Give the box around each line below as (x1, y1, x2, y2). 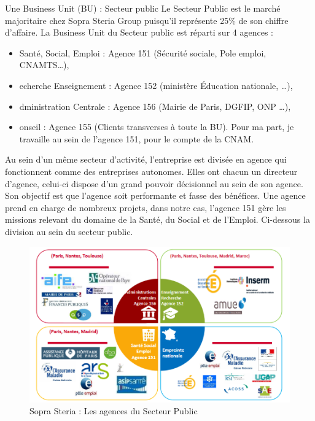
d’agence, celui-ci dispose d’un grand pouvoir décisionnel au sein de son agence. (5, 177, 303, 190)
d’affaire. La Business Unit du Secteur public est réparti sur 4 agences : (5, 26, 273, 39)
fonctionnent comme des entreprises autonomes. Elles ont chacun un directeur (5, 164, 298, 177)
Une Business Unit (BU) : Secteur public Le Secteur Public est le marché (5, 2, 281, 14)
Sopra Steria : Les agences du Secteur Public (29, 404, 198, 417)
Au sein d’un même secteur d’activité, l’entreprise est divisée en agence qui (5, 153, 287, 166)
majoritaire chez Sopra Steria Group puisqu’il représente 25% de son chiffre (5, 14, 289, 26)
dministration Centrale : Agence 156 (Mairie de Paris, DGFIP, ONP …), (19, 99, 291, 112)
